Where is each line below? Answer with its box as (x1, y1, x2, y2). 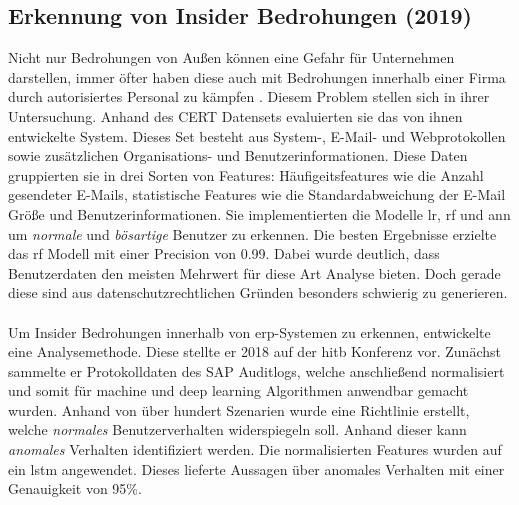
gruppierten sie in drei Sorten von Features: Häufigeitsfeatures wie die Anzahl (8, 164, 484, 185)
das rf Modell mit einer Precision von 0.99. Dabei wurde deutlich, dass (8, 243, 440, 264)
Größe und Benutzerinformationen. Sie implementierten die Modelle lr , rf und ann (8, 203, 511, 224)
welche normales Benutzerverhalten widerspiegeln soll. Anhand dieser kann (8, 419, 467, 440)
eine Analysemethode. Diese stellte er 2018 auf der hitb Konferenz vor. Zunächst (8, 341, 501, 362)
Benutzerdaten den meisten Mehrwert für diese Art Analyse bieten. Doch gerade (8, 262, 501, 283)
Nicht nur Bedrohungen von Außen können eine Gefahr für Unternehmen (8, 47, 455, 68)
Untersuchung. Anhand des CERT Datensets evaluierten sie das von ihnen (8, 105, 463, 126)
